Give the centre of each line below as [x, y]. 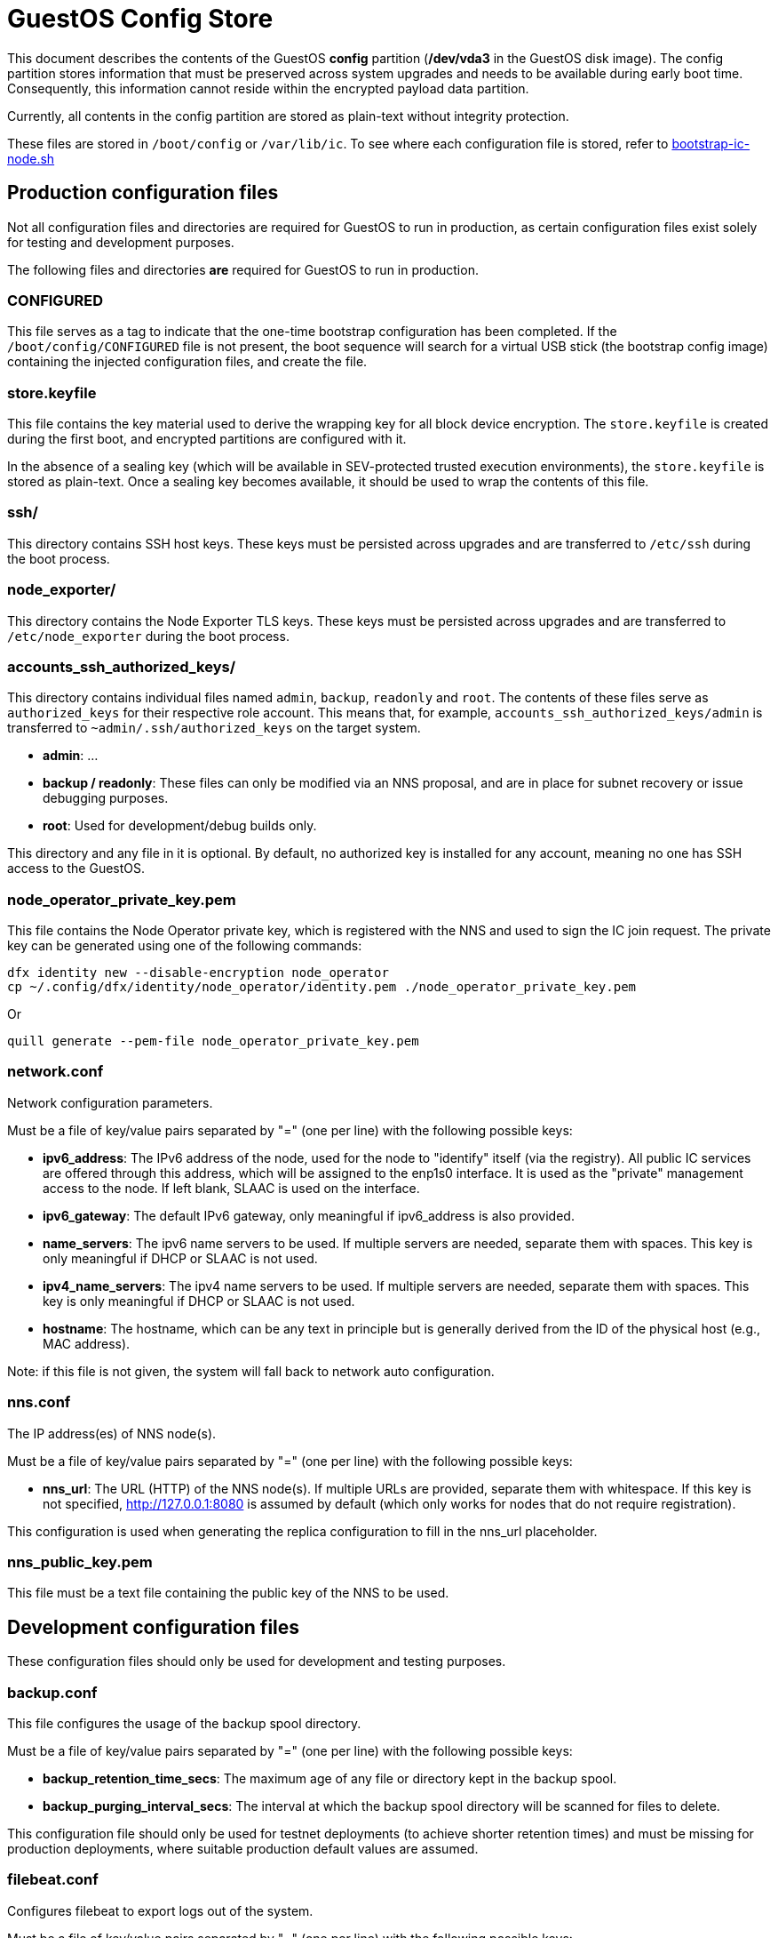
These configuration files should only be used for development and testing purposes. [257, 1662]
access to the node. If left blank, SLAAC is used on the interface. [231, 1188]
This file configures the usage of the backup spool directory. [184, 1723]
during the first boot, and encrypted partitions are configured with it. [207, 439]
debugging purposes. [106, 798]
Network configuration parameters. [110, 1102]
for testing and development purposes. [121, 242]
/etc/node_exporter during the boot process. [148, 636]
